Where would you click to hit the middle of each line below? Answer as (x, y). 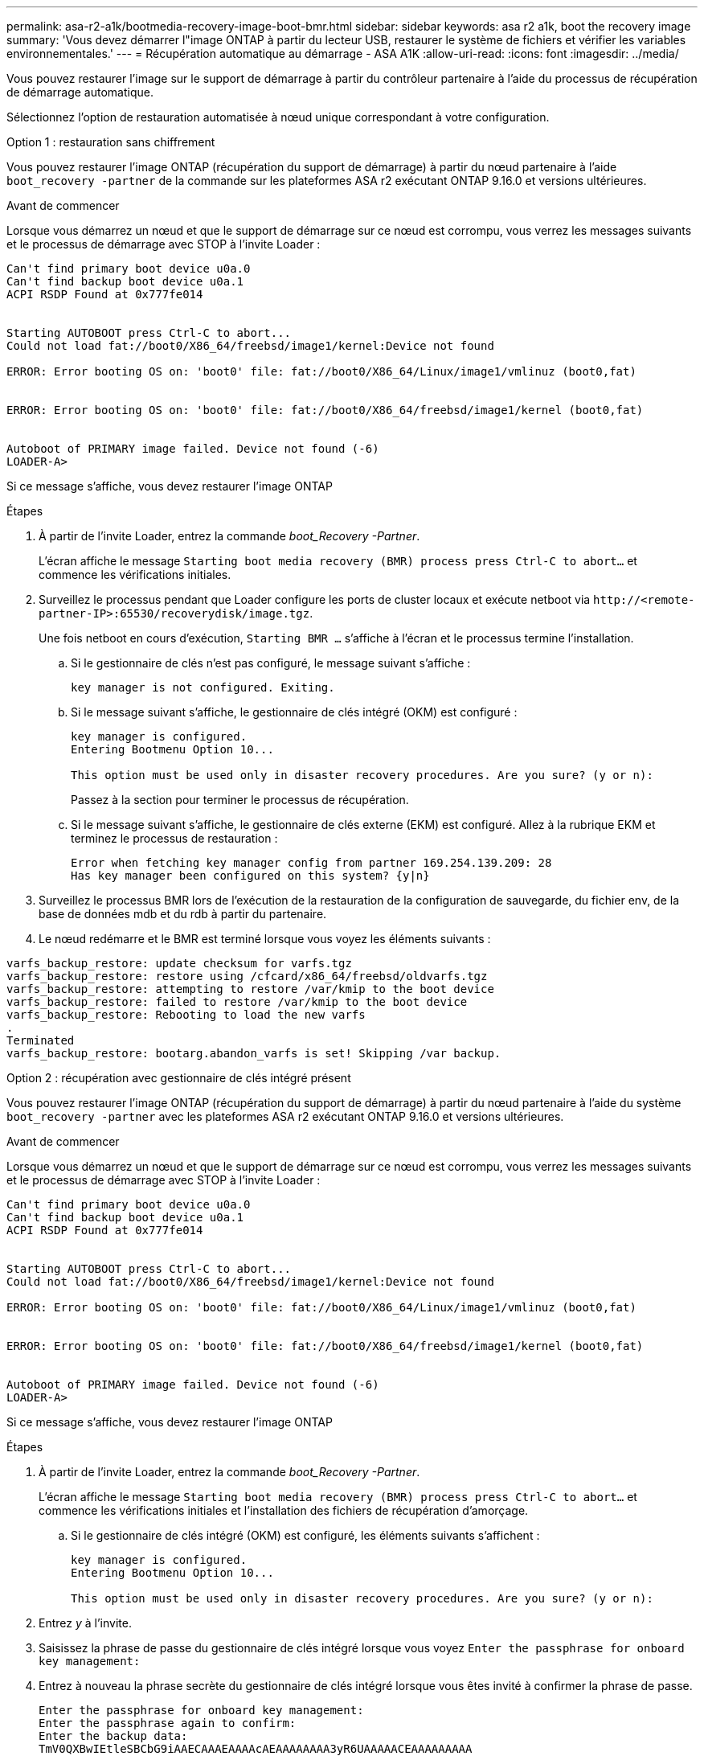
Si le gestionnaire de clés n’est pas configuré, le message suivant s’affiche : (271, 663)
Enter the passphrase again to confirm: (168, 1723)
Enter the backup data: (113, 1736)
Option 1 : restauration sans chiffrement (111, 142)
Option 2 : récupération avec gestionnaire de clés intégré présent (179, 1078)
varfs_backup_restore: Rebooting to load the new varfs (186, 1015)
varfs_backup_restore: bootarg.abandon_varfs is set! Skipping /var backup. (254, 1053)
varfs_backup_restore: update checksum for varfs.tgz (179, 963)
